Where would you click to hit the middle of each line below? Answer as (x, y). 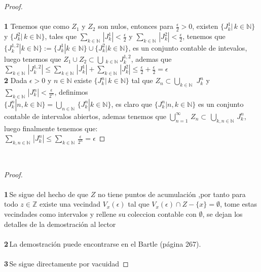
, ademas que (151, 59)
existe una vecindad (70, 204)
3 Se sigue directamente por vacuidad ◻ (66, 263)
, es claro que (132, 104)
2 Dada (16, 80)
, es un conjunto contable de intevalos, (188, 47)
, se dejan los (222, 213)
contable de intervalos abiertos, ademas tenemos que (85, 116)
